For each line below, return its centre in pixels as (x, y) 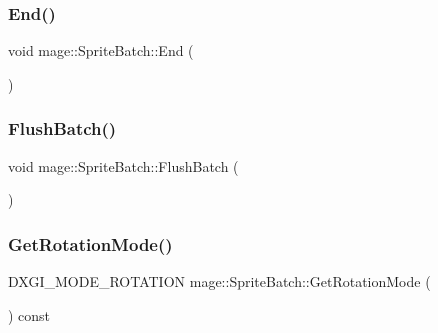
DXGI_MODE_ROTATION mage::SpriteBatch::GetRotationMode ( (219, 281)
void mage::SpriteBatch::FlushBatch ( (123, 165)
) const (29, 314)
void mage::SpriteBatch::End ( (101, 50)
